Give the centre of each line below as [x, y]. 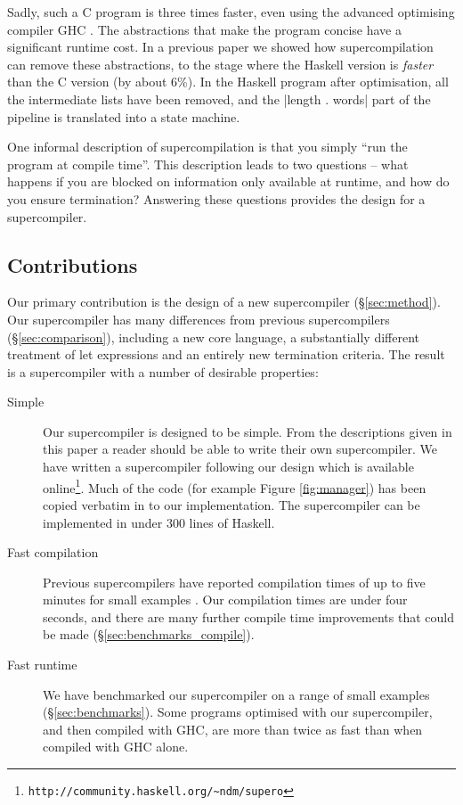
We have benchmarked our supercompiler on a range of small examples [236, 694]
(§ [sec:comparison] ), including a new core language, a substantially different [214, 337]
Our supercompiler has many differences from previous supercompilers [199, 319]
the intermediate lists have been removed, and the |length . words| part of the [219, 99]
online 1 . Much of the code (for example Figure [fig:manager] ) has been [235, 486]
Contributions [73, 264]
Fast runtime [42, 665]
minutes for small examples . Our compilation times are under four [225, 600]
